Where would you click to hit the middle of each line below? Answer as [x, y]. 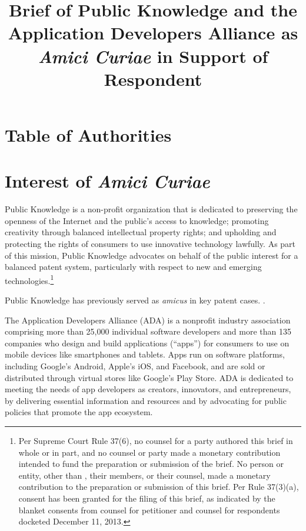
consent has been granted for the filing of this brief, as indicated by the [147, 498]
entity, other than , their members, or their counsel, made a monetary [144, 475]
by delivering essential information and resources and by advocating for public [146, 400]
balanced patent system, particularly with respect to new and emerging [133, 267]
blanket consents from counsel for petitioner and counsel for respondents [149, 510]
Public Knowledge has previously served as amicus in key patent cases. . [135, 300]
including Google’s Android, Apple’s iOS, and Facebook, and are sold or [135, 366]
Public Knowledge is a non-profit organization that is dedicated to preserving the [151, 209]
